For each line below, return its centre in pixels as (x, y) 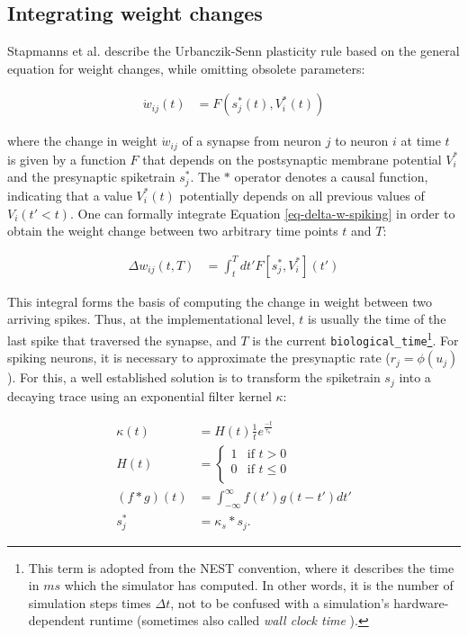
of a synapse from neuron (252, 141)
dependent (57, 620)
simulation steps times (90, 602)
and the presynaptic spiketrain (91, 177)
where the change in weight (82, 141)
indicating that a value (70, 195)
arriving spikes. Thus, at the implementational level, (151, 319)
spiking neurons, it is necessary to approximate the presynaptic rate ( (199, 358)
